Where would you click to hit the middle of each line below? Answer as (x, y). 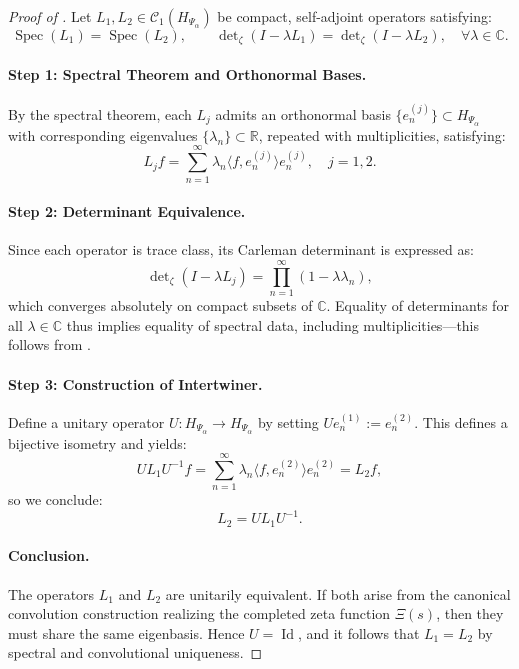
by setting (288, 421)
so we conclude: (55, 499)
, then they (470, 613)
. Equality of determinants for (417, 305)
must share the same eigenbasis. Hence (126, 632)
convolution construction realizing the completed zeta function (199, 613)
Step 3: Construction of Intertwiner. (135, 383)
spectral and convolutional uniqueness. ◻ (135, 652)
